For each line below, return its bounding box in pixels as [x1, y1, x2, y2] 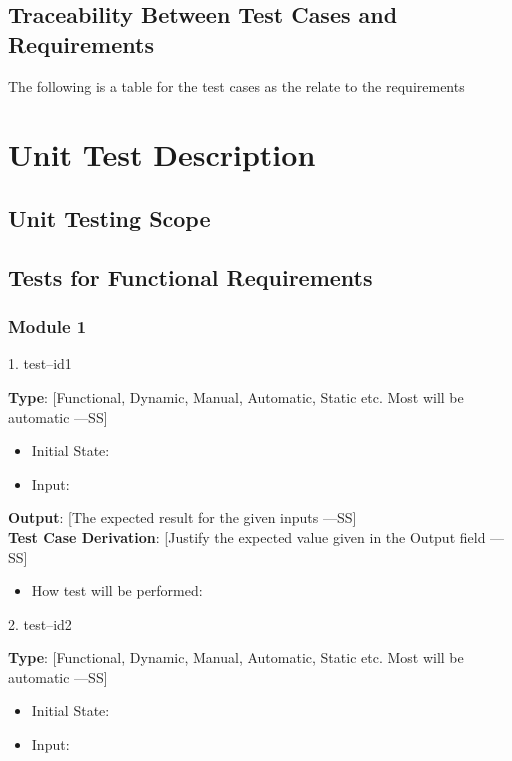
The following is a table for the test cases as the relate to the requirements [8, 75, 465, 96]
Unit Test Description [8, 134, 316, 175]
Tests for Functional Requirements [8, 261, 373, 292]
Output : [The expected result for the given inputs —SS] [8, 507, 357, 528]
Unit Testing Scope [8, 202, 211, 233]
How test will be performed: [31, 580, 203, 601]
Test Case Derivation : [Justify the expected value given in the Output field [8, 526, 486, 547]
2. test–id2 [8, 613, 72, 634]
